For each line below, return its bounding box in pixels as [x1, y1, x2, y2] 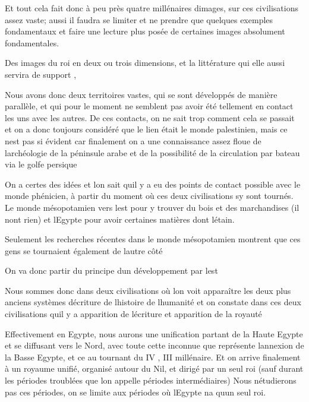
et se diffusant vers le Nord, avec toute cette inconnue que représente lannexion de [5, 339, 304, 352]
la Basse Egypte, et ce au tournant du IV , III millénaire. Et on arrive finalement [5, 350, 301, 363]
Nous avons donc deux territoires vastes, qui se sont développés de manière [5, 88, 278, 100]
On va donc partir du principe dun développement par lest [5, 264, 218, 277]
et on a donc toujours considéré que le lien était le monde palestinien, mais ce [5, 123, 288, 135]
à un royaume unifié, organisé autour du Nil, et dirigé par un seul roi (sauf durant [5, 362, 304, 375]
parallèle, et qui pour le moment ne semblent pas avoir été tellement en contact [5, 100, 294, 112]
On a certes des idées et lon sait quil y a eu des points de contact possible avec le [5, 178, 301, 190]
